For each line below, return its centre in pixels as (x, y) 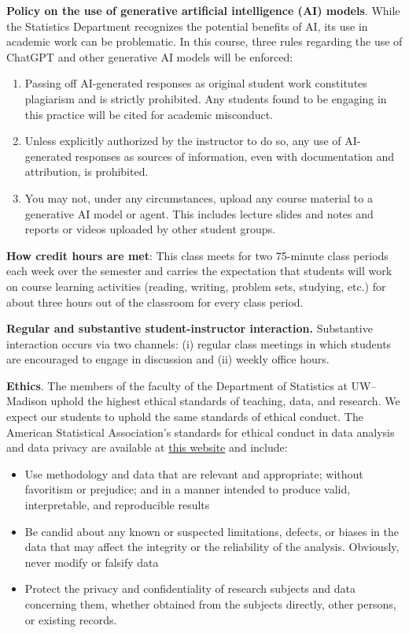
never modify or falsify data (92, 562)
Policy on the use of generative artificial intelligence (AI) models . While (203, 10)
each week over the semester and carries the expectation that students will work (199, 271)
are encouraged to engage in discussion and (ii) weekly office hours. (168, 359)
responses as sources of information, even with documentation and (235, 156)
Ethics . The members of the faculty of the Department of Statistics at (177, 385)
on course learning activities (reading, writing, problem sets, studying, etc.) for (196, 286)
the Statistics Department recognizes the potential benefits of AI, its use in (187, 26)
